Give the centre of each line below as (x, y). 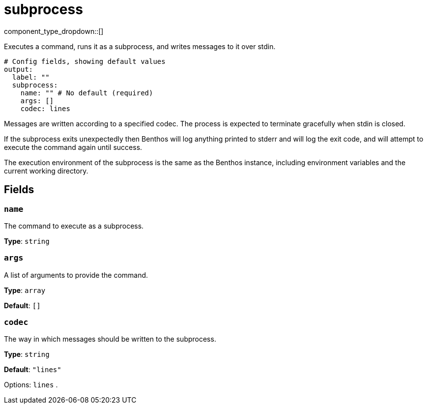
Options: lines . (31, 385)
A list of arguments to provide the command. (76, 275)
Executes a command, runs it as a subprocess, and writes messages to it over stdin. (140, 46)
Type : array (25, 290)
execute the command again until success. (73, 147)
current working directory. (46, 171)
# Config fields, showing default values (85, 61)
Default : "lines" (33, 370)
